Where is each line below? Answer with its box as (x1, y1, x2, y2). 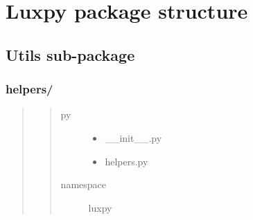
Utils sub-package (6, 44, 135, 65)
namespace (60, 177, 106, 192)
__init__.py (105, 130, 162, 145)
